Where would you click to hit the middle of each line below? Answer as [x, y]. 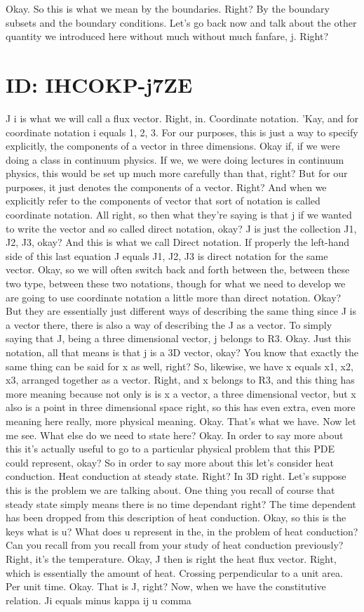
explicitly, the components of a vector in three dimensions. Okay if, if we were [173, 146]
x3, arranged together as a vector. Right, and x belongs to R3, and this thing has [180, 380]
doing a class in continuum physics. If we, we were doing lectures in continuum [175, 159]
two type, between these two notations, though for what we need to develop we [176, 284]
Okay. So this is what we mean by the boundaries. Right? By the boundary [168, 8]
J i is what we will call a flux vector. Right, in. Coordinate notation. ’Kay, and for [182, 118]
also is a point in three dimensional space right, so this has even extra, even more [181, 407]
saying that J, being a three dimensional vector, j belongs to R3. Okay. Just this [178, 338]
